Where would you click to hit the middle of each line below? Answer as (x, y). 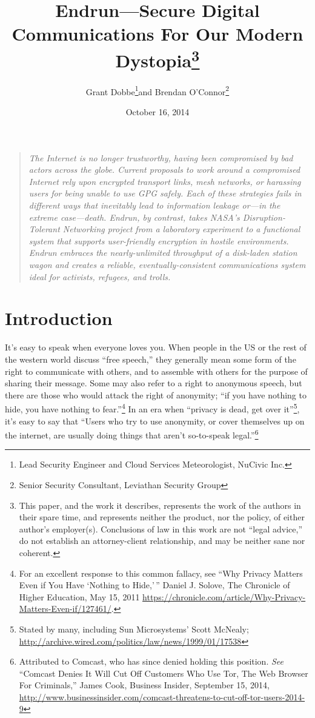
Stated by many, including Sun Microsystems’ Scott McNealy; (134, 629)
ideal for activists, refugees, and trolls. (100, 276)
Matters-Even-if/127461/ (65, 609)
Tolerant (44, 229)
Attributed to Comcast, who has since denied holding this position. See (151, 661)
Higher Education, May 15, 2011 (79, 596)
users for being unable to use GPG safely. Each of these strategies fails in (165, 193)
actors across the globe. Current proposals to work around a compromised (164, 169)
